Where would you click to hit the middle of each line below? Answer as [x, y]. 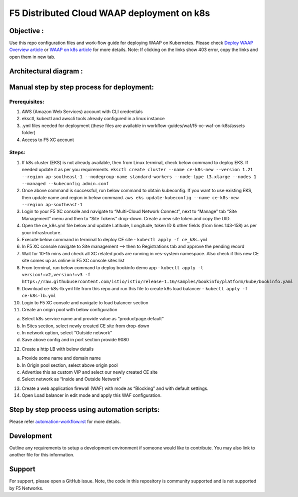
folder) [29, 133]
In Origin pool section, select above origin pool [70, 365]
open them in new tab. [32, 57]
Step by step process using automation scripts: [84, 410]
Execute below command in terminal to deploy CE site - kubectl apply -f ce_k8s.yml [115, 240]
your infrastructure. [42, 232]
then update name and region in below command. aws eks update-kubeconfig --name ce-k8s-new [130, 197]
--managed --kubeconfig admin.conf [65, 183]
